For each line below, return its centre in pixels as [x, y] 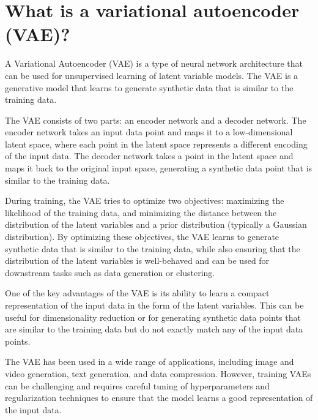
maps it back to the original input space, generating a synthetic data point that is [159, 168]
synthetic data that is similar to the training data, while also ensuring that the [153, 248]
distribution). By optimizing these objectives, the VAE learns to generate [142, 237]
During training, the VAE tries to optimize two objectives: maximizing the [145, 201]
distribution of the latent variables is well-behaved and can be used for [137, 261]
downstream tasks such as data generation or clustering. [110, 272]
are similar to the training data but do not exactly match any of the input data [154, 329]
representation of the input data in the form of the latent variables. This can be [154, 305]
